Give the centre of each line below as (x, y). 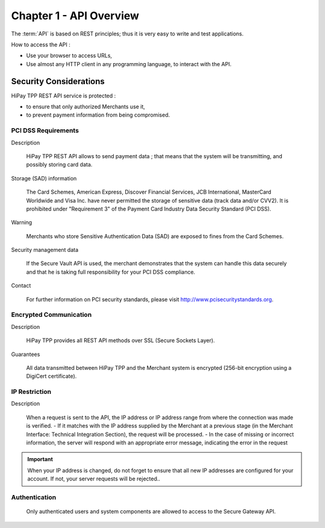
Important (40, 459)
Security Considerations (58, 81)
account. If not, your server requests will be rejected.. (94, 479)
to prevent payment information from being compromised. (98, 115)
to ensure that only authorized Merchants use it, (86, 107)
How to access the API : (41, 45)
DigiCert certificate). (51, 376)
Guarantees (26, 354)
